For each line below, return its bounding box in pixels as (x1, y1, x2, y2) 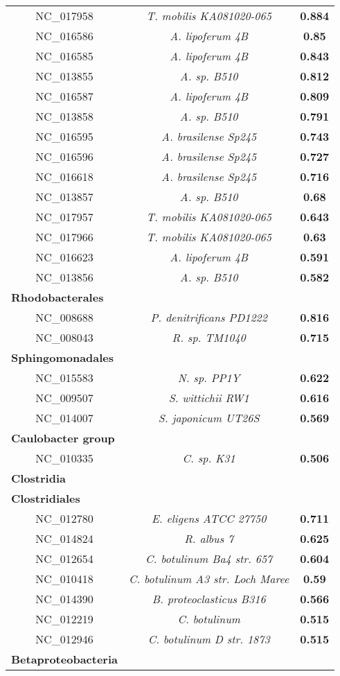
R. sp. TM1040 (172, 329, 246, 345)
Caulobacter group (11, 430, 115, 446)
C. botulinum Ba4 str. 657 (145, 551, 273, 566)
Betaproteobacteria (11, 651, 118, 667)
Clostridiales (11, 490, 80, 506)
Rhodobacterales (11, 289, 104, 305)
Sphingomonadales (11, 349, 114, 365)
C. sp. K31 (182, 450, 235, 466)
